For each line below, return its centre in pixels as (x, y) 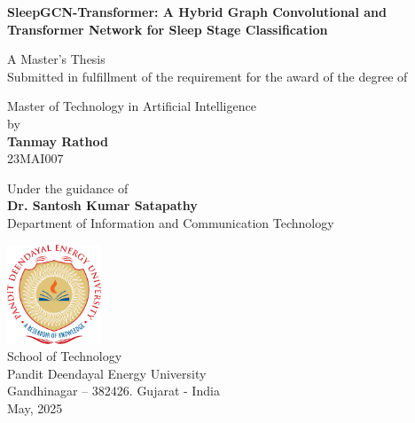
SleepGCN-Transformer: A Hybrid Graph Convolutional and (197, 12)
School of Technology (65, 356)
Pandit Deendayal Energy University (107, 373)
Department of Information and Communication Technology (171, 222)
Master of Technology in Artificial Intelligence (132, 106)
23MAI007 (35, 158)
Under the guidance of (68, 188)
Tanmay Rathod (58, 141)
